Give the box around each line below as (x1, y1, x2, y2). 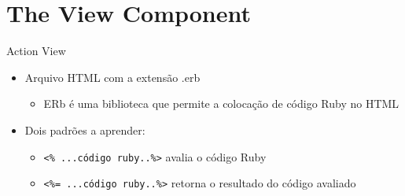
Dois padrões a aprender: (24, 121, 145, 138)
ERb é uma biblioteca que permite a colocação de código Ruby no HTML (43, 95, 399, 112)
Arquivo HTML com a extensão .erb (24, 68, 201, 85)
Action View (6, 43, 66, 59)
